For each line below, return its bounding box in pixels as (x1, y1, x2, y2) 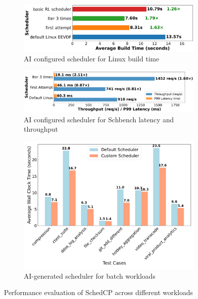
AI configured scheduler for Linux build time (24, 53, 159, 64)
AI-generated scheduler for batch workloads (24, 270, 155, 281)
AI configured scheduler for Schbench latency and (24, 114, 174, 124)
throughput (24, 124, 58, 134)
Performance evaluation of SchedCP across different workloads (4, 287, 193, 298)
